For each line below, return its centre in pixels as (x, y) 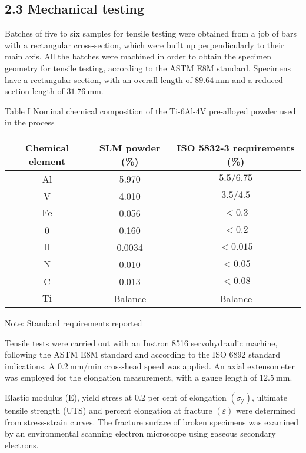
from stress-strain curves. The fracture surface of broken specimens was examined (152, 421)
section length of (34, 91)
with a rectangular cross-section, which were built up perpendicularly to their (144, 44)
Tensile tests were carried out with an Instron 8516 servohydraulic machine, (141, 343)
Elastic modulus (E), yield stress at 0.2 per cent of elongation (116, 397)
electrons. (22, 444)
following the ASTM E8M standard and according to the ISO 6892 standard (142, 354)
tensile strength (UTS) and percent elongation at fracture (109, 410)
